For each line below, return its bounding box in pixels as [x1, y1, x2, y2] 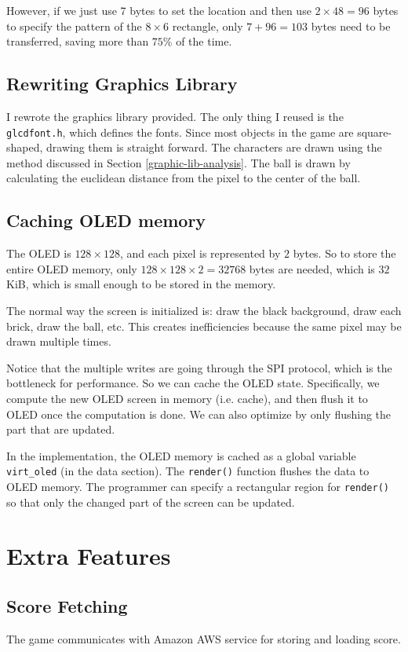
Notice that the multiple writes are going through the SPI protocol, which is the [6, 359, 392, 375]
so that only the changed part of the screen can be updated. [6, 493, 295, 510]
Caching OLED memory [6, 208, 206, 233]
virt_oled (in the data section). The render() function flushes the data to [6, 463, 370, 479]
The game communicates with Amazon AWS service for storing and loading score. [6, 630, 401, 647]
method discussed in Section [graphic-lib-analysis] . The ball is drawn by [6, 154, 351, 170]
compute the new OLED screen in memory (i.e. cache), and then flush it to [6, 390, 368, 406]
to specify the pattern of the [6, 17, 142, 34]
